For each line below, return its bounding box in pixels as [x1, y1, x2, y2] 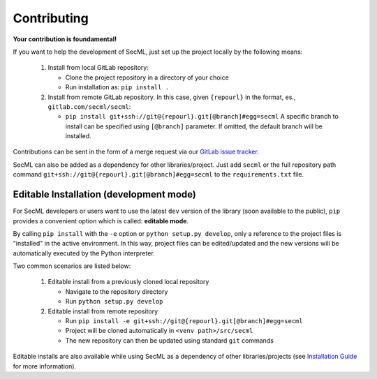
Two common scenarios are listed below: [13, 262, 131, 270]
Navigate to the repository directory [65, 287, 168, 296]
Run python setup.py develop [65, 297, 163, 306]
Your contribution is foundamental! [13, 35, 117, 43]
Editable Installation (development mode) [13, 188, 197, 200]
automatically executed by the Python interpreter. [13, 248, 155, 258]
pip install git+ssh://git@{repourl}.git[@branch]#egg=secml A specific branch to [65, 112, 339, 121]
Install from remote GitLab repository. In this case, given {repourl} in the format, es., [47, 93, 296, 101]
